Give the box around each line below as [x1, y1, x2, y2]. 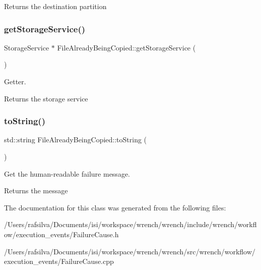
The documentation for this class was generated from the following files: [4, 202, 226, 212]
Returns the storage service [4, 93, 88, 103]
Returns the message [4, 185, 68, 196]
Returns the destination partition [4, 1, 107, 11]
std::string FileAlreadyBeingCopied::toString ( [4, 134, 147, 145]
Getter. [4, 76, 26, 86]
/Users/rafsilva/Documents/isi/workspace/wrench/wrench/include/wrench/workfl [4, 219, 257, 230]
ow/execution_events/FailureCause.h [4, 229, 119, 239]
